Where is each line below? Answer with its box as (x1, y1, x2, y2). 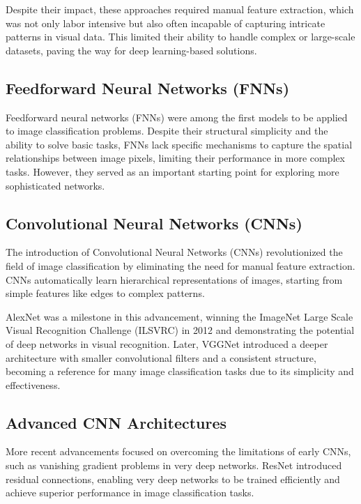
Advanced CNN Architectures (6, 411, 227, 433)
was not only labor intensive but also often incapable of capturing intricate (6, 15, 325, 30)
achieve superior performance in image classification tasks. (6, 485, 254, 500)
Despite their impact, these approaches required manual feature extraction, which (6, 2, 354, 16)
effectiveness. (6, 377, 61, 392)
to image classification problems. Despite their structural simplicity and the (6, 123, 328, 138)
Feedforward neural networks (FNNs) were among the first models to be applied (6, 109, 348, 124)
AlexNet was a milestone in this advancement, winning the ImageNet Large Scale (6, 309, 353, 323)
